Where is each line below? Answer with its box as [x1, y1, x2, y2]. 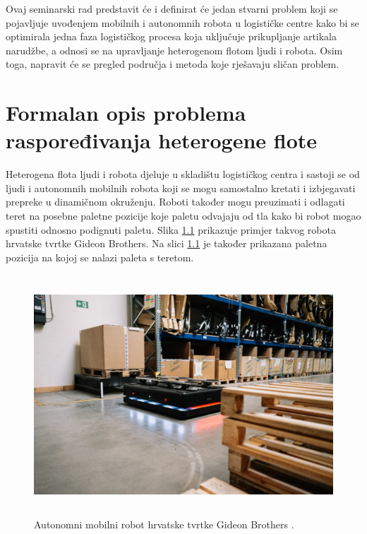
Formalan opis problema [6, 98, 246, 127]
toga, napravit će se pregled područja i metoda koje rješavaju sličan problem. [6, 57, 339, 71]
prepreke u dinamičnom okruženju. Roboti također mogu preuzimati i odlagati [6, 194, 345, 209]
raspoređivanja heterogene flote [6, 126, 318, 155]
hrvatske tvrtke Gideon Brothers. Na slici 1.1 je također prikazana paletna [6, 236, 327, 251]
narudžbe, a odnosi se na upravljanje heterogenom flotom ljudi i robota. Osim [6, 42, 343, 57]
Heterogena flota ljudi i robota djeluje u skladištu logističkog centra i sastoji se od [6, 167, 360, 182]
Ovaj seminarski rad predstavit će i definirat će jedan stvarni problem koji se [6, 1, 338, 16]
